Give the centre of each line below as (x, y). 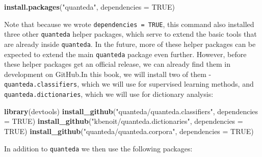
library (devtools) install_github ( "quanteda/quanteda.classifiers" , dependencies (131, 111)
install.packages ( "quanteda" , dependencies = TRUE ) (89, 7)
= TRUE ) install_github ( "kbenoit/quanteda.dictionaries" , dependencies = (124, 121)
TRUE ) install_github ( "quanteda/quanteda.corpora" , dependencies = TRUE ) (129, 131)
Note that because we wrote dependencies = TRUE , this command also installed (129, 24)
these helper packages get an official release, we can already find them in (117, 64)
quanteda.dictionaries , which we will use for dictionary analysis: (109, 94)
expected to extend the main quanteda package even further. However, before (125, 54)
